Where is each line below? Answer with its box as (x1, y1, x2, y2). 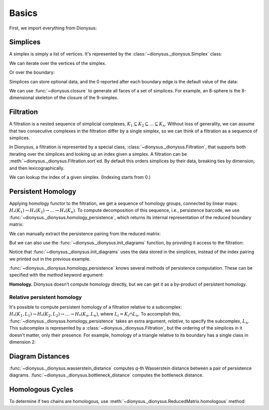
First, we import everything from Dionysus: (9, 25, 97, 31)
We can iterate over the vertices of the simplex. (9, 60, 107, 66)
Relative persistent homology (9, 294, 82, 301)
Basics (9, 7, 38, 18)
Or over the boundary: (9, 69, 55, 75)
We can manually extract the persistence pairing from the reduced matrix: (9, 230, 161, 237)
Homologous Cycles (9, 385, 74, 394)
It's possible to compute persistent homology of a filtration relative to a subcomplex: (9, 304, 182, 310)
